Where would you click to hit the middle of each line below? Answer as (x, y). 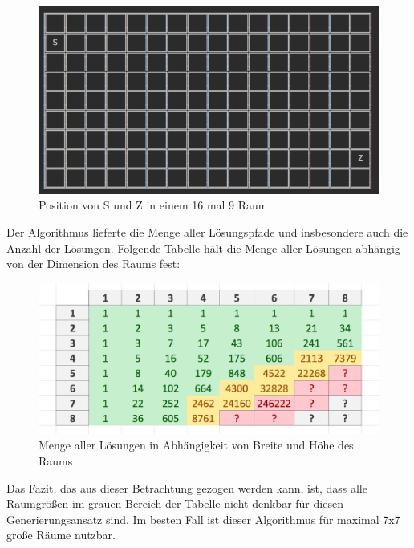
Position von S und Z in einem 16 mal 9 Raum (153, 205)
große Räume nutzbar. (61, 535)
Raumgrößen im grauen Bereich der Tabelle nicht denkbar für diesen (175, 503)
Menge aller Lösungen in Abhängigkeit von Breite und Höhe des (196, 445)
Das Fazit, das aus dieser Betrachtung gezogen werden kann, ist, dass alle (187, 487)
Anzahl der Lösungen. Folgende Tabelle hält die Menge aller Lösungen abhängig (203, 248)
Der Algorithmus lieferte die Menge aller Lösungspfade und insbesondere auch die (207, 232)
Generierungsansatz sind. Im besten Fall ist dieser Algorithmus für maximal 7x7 (203, 519)
